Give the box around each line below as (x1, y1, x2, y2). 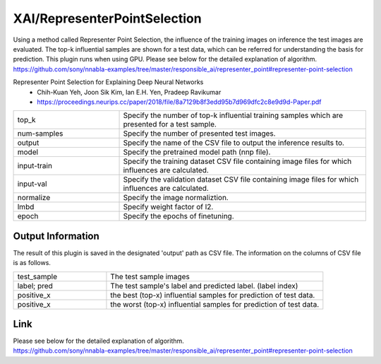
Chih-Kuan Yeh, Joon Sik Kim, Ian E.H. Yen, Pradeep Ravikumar (37, 88, 222, 96)
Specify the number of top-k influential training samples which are (123, 110, 344, 120)
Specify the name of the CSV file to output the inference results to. (123, 138, 345, 148)
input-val (17, 179, 47, 189)
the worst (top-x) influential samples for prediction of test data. (110, 299, 320, 309)
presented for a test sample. (123, 119, 217, 129)
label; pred (17, 281, 53, 290)
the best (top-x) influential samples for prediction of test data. (110, 290, 315, 300)
